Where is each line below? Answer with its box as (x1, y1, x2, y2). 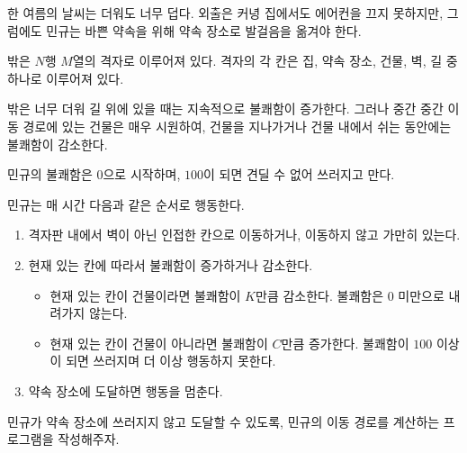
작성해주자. (58, 430, 120, 448)
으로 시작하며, (103, 165, 181, 184)
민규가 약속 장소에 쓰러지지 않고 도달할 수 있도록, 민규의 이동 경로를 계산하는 (7, 412, 440, 430)
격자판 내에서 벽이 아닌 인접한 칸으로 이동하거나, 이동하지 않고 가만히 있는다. (28, 225, 461, 244)
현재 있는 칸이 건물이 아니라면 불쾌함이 (49, 333, 268, 352)
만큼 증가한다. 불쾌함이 (281, 333, 409, 352)
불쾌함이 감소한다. (7, 134, 108, 153)
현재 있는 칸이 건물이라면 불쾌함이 (49, 285, 241, 304)
